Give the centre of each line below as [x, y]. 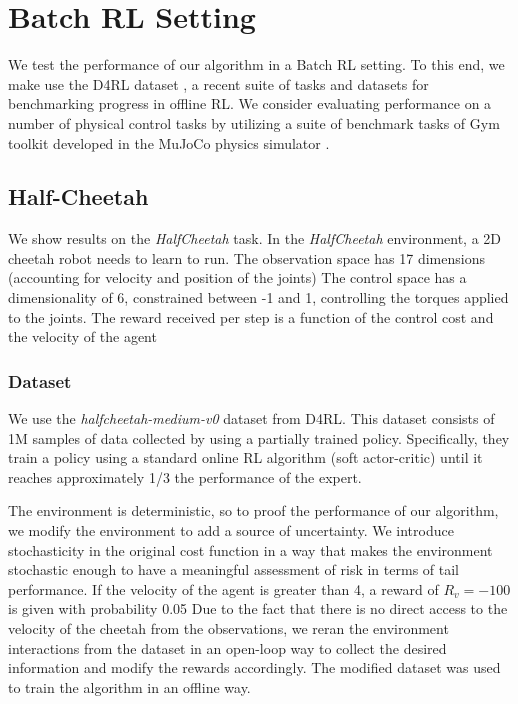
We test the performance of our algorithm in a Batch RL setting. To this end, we [256, 64]
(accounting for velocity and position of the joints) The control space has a [237, 277]
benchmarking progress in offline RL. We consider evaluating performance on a [250, 103]
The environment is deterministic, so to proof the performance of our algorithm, [253, 510]
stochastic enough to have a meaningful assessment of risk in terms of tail [233, 569]
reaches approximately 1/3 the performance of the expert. [185, 476]
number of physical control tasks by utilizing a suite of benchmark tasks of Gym [254, 122]
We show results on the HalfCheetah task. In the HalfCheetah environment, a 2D [255, 238]
